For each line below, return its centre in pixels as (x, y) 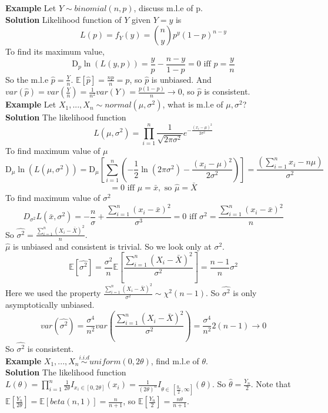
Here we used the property (53, 293)
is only (245, 293)
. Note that (271, 384)
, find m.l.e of (175, 360)
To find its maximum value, (55, 51)
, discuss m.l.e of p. (168, 8)
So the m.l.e (27, 79)
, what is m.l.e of (193, 104)
